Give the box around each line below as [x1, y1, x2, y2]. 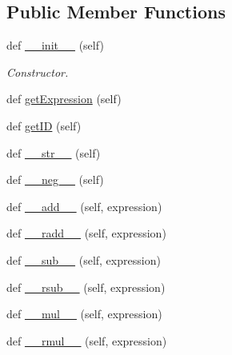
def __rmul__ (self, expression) [6, 332, 167, 349]
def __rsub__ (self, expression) [6, 278, 166, 295]
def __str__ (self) [6, 144, 101, 161]
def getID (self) [6, 117, 82, 134]
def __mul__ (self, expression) [6, 305, 162, 322]
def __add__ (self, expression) [6, 197, 162, 214]
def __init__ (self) [6, 37, 104, 54]
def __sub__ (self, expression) [6, 251, 161, 268]
